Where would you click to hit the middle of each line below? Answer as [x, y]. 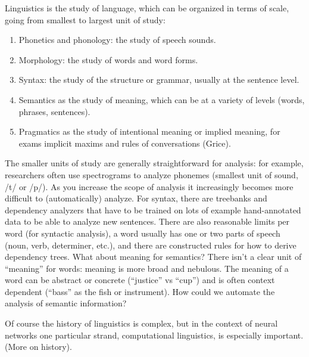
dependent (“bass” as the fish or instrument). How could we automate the [140, 291]
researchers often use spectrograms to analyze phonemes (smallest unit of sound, [152, 174]
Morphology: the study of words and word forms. [108, 59]
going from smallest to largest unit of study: [85, 19]
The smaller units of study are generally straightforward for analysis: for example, [154, 163]
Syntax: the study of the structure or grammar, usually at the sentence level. [159, 80]
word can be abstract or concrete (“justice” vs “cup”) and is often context [140, 280]
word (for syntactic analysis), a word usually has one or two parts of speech [143, 233]
